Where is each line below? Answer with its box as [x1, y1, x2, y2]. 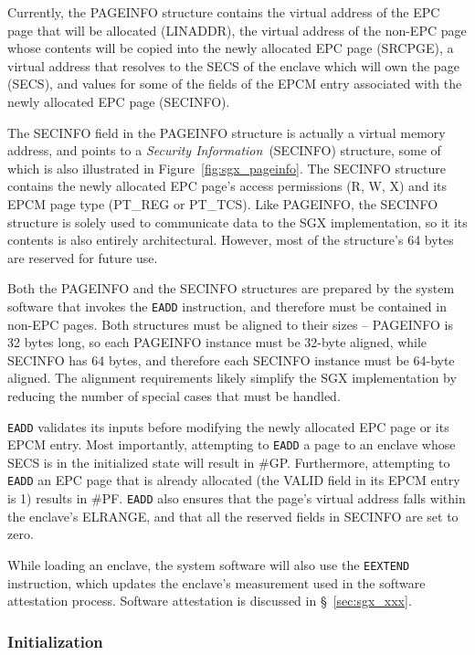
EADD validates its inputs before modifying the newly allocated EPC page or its [7, 417, 449, 436]
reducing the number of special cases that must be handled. [7, 386, 341, 405]
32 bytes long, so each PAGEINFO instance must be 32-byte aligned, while [7, 333, 427, 352]
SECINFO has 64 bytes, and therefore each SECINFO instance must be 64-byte [7, 350, 455, 369]
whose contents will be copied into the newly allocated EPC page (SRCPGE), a [7, 38, 454, 58]
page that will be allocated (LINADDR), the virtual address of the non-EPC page [7, 20, 467, 39]
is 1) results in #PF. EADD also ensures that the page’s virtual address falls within [7, 489, 466, 508]
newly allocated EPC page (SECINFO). [7, 91, 230, 111]
